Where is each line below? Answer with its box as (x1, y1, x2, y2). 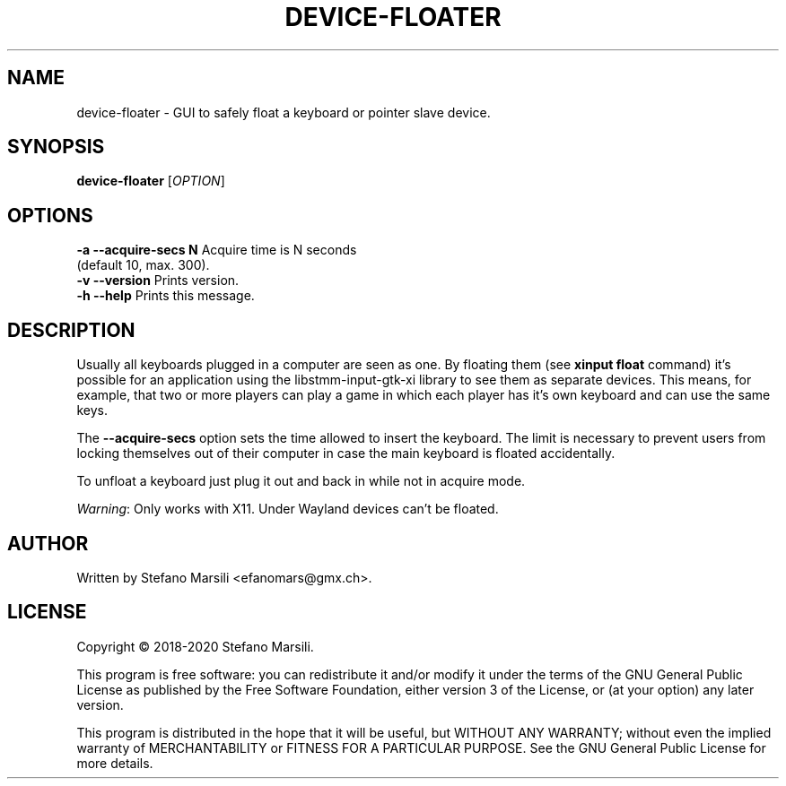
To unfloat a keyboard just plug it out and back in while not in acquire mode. (76, 473, 526, 489)
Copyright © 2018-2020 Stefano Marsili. (76, 638, 314, 654)
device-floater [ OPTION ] (76, 173, 225, 189)
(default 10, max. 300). (76, 257, 210, 273)
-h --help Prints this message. (76, 288, 255, 304)
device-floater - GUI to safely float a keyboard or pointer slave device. (76, 104, 491, 120)
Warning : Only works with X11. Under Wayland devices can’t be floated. (76, 501, 499, 517)
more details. (76, 755, 153, 771)
